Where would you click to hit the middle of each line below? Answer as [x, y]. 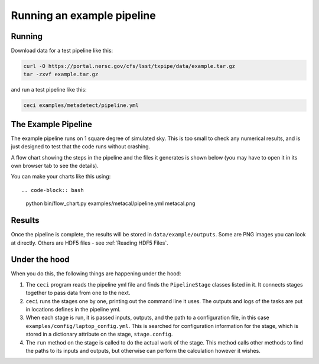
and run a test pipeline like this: [49, 90]
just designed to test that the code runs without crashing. [81, 147]
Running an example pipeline [83, 15]
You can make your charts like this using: [61, 177]
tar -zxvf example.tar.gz [61, 74]
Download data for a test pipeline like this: [62, 51]
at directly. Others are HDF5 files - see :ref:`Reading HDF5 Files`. [89, 243]
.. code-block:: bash [53, 190]
